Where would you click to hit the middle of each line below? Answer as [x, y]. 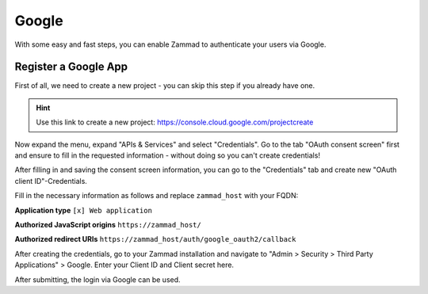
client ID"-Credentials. [51, 181]
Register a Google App [71, 67]
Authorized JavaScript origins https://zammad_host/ [108, 224]
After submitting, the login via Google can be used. [98, 279]
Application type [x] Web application [83, 210]
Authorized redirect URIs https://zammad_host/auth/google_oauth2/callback [155, 239]
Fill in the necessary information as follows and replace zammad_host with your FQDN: [157, 196]
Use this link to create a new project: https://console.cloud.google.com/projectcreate [175, 122]
